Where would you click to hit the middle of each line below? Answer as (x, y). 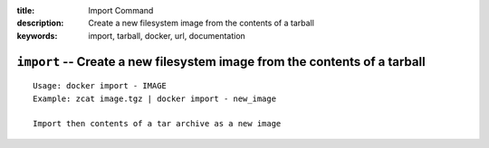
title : (26, 10)
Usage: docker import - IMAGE (100, 86)
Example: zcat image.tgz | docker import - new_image (154, 98)
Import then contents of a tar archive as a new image (157, 124)
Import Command (121, 10)
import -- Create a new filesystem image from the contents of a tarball (221, 62)
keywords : (37, 35)
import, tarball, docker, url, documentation (167, 35)
